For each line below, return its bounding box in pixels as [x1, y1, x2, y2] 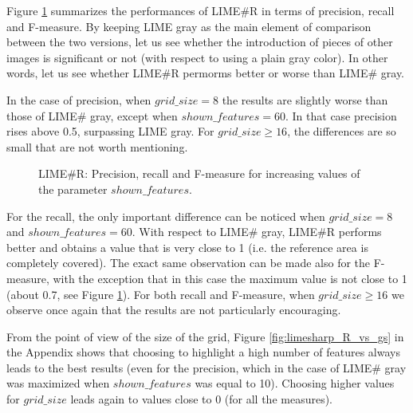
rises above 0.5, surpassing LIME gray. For [6, 123, 214, 140]
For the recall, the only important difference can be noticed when [6, 207, 325, 224]
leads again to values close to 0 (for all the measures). [70, 391, 333, 407]
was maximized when [6, 375, 110, 391]
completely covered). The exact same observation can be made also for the [6, 254, 371, 271]
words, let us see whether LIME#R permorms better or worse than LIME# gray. [6, 65, 405, 81]
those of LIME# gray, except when [6, 107, 178, 124]
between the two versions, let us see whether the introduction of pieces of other [6, 33, 393, 50]
